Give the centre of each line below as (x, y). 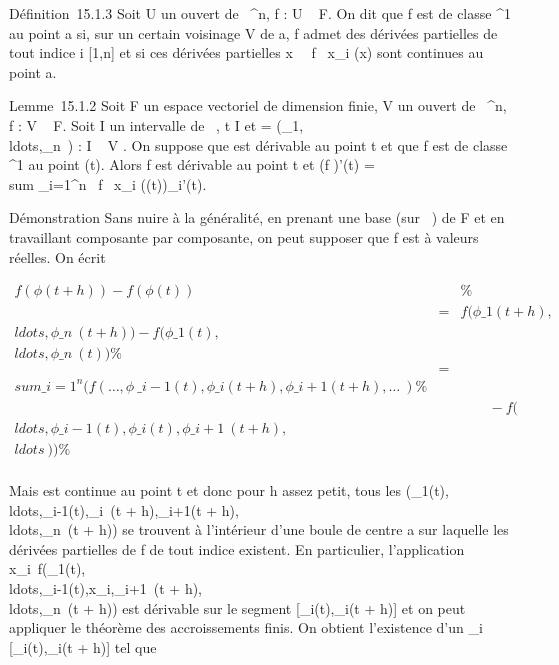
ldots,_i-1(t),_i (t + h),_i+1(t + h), (124, 509)
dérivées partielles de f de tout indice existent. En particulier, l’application (237, 548)
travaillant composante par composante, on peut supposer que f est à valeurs (244, 236)
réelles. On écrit (57, 256)
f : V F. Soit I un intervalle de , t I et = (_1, (156, 124)
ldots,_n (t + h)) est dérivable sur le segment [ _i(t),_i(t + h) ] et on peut (237, 607)
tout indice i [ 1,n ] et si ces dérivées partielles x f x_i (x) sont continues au (246, 52)
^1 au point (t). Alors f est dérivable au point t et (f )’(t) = (192, 164)
